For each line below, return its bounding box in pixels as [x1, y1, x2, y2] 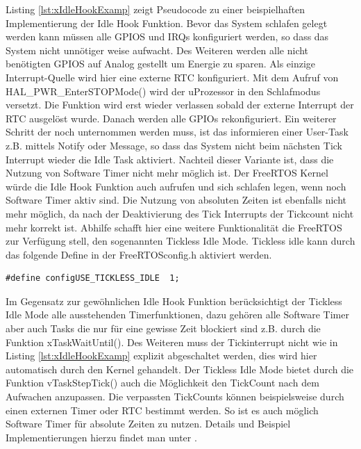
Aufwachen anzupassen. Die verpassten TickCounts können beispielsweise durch [6, 389, 344, 404]
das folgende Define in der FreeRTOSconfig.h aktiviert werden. [6, 247, 272, 261]
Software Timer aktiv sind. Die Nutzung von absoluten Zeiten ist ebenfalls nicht [6, 193, 346, 207]
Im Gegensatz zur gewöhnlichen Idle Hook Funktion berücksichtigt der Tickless [6, 293, 342, 308]
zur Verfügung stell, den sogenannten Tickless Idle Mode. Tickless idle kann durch [6, 234, 355, 248]
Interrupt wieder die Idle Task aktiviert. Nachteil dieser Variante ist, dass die [6, 152, 334, 166]
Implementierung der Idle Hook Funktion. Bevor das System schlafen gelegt [6, 15, 328, 30]
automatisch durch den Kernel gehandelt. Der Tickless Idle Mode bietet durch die [6, 361, 354, 376]
